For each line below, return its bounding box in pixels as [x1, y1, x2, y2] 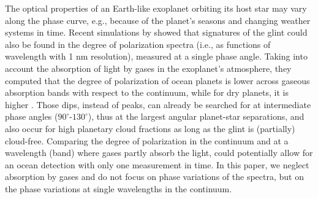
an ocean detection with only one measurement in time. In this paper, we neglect [5, 158, 309, 171]
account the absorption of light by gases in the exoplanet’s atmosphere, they [5, 61, 292, 74]
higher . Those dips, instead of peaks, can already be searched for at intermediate [5, 98, 311, 111]
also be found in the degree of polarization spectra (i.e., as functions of [5, 37, 271, 50]
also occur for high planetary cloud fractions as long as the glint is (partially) [5, 122, 295, 135]
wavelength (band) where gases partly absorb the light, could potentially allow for [5, 146, 313, 159]
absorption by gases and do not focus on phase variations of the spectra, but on [5, 170, 304, 183]
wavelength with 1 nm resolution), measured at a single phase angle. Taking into [5, 50, 308, 63]
